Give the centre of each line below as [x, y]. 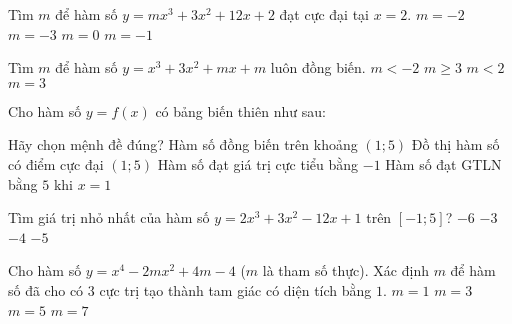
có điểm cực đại [56, 163]
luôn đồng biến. [318, 67]
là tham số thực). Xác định [345, 270]
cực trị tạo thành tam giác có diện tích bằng [235, 289]
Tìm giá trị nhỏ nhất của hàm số [109, 217]
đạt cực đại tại [324, 14]
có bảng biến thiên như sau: [240, 110]
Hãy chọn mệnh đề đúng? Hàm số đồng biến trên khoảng [183, 144]
